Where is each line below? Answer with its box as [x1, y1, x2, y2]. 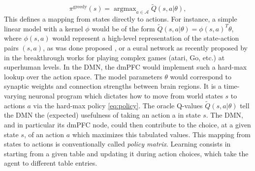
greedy [73, 4, 87, 10]
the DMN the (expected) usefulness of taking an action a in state [4, 110, 201, 120]
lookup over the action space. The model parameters [4, 71, 162, 81]
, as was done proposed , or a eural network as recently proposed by [43, 43, 248, 53]
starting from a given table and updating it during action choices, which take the [4, 148, 249, 158]
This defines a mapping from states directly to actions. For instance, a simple [4, 14, 237, 24]
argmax [114, 5, 136, 13]
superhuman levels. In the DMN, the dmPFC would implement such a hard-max [4, 62, 247, 72]
